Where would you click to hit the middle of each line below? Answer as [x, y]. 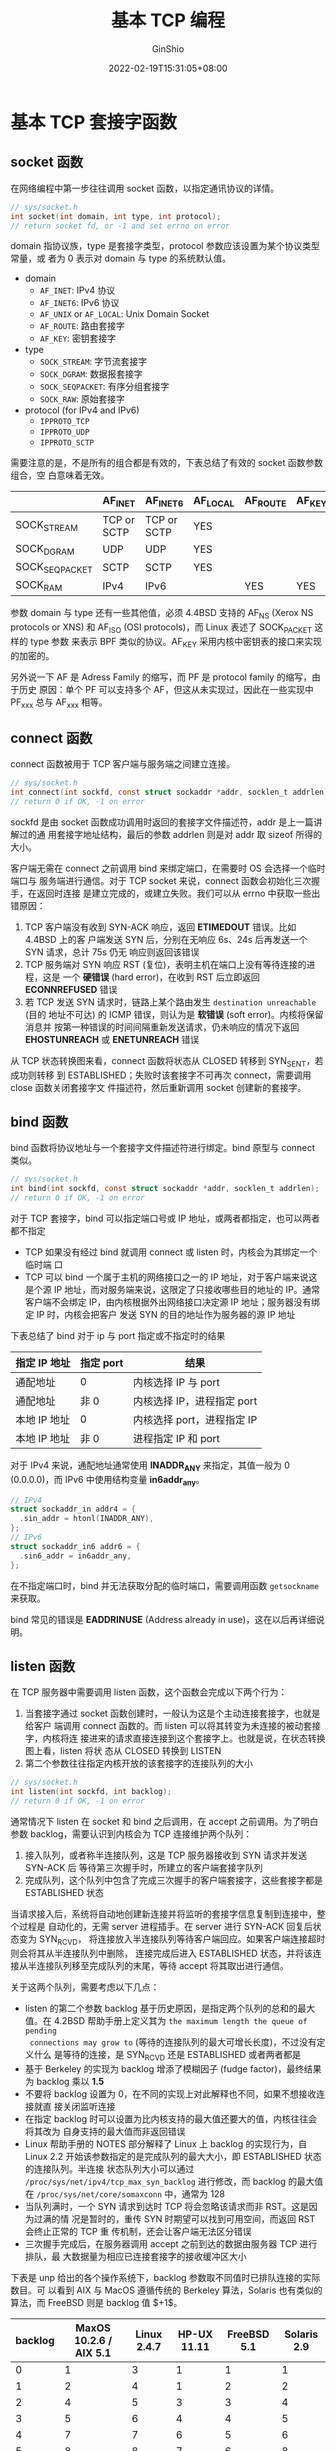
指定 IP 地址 [43, 1363]
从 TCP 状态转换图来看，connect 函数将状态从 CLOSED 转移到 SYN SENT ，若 [167, 1061]
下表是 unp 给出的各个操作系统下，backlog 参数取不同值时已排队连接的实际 [165, 2277]
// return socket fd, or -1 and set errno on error [120, 226]
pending [40, 2031]
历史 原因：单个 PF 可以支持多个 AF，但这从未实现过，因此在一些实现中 [166, 689]
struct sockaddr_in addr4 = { [73, 1509]
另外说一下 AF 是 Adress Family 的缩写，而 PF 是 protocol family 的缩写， [161, 677]
